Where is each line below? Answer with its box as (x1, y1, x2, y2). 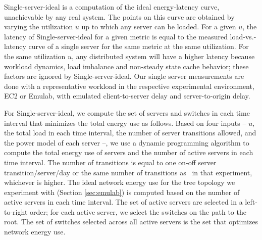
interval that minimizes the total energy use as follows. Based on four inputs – (4, 117, 246, 128)
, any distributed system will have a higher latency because (72, 51, 255, 61)
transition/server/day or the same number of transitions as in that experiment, (4, 167, 252, 177)
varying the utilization (4, 21, 73, 32)
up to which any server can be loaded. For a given (81, 21, 236, 32)
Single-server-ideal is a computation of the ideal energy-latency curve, (4, 2, 220, 12)
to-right (4, 206, 28, 217)
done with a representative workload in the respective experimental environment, (4, 80, 254, 91)
